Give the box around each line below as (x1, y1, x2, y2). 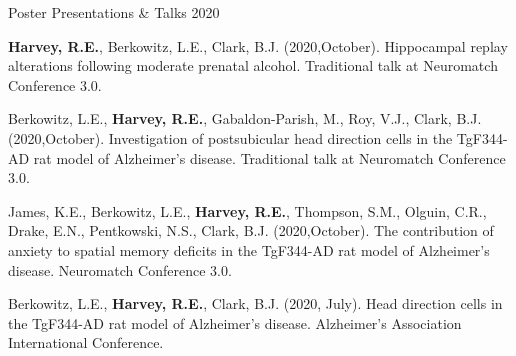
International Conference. (8, 332, 164, 353)
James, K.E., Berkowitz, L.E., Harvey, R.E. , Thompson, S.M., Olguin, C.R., (8, 200, 487, 221)
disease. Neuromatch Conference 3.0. (8, 259, 232, 280)
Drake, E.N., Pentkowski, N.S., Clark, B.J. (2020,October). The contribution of (8, 220, 494, 241)
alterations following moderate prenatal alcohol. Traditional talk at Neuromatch (8, 55, 498, 76)
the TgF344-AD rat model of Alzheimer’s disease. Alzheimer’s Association (8, 312, 462, 333)
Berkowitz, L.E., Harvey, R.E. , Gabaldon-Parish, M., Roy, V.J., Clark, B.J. (8, 108, 482, 129)
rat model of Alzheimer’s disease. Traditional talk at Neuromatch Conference (33, 147, 506, 168)
